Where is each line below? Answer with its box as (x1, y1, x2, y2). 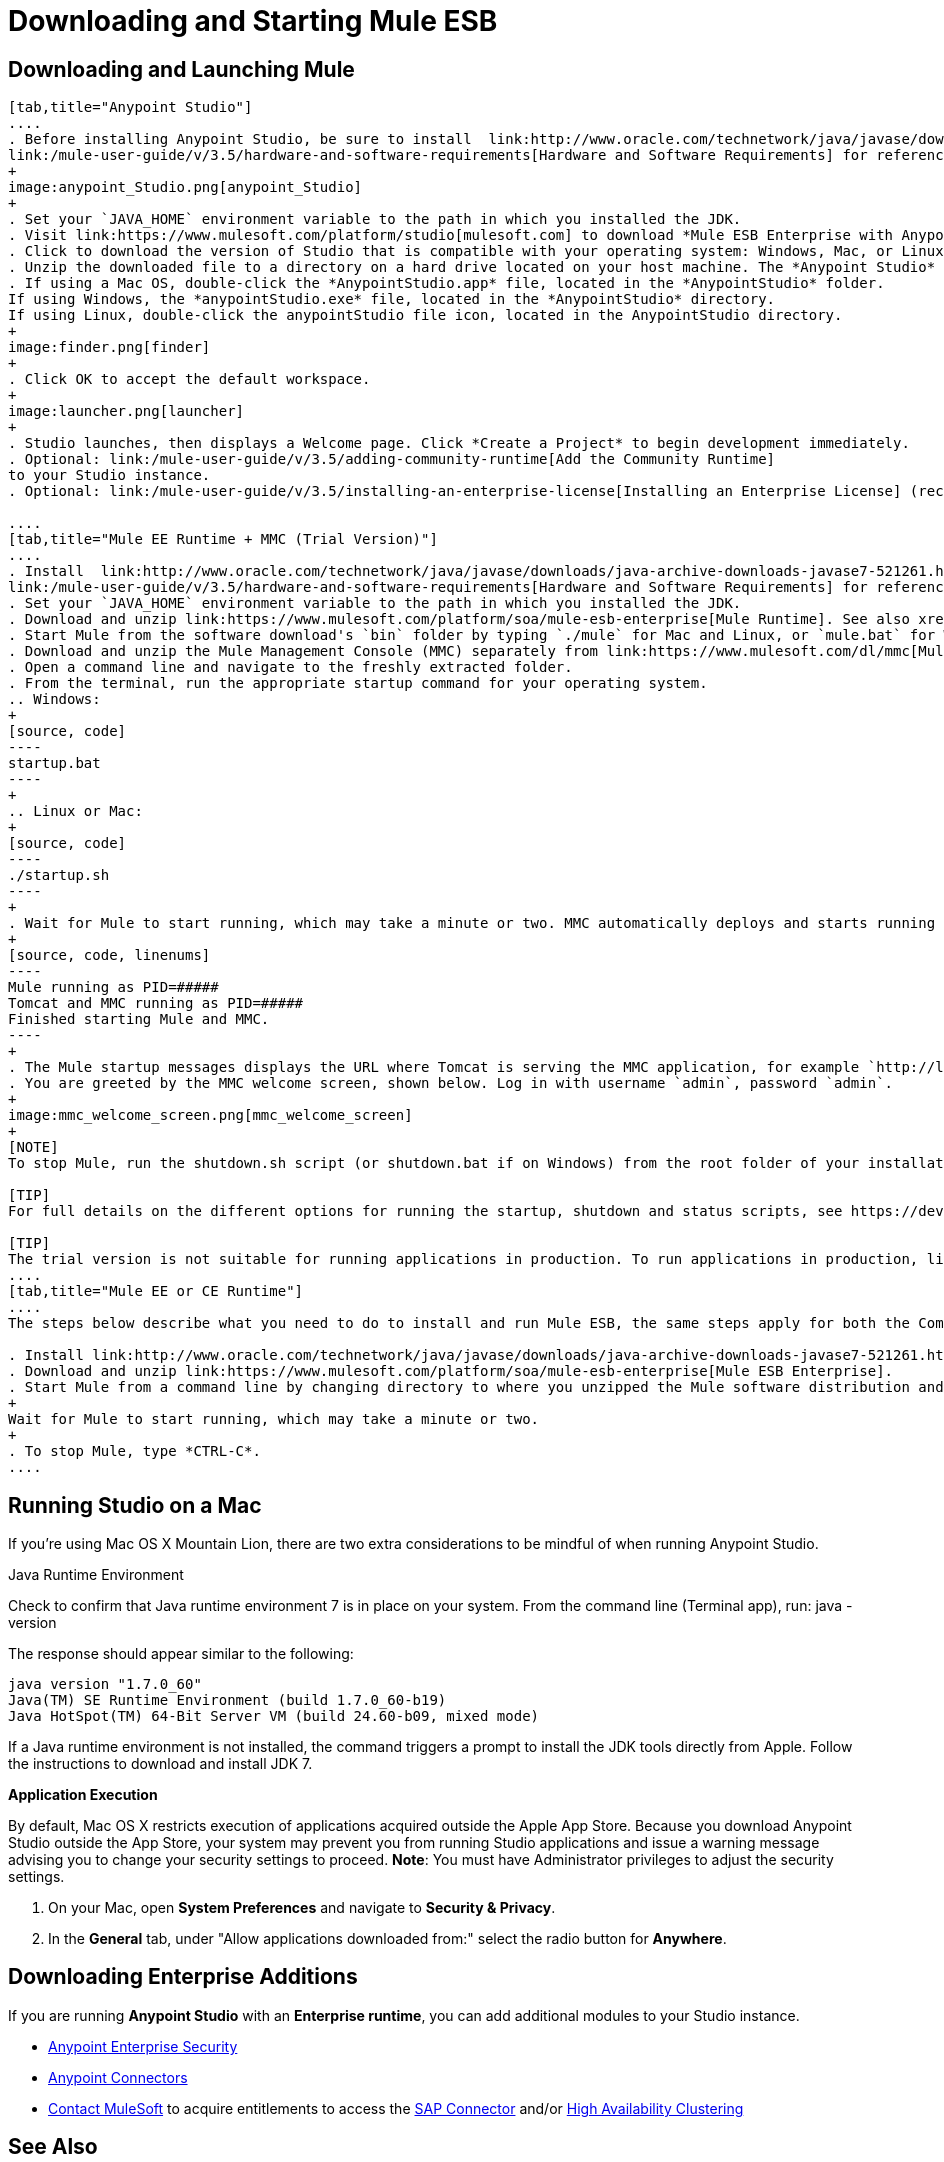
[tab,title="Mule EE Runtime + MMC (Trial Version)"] (8, 531, 438, 548)
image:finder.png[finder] (8, 339, 211, 356)
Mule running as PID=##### (8, 979, 219, 996)
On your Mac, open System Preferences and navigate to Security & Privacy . (48, 1899, 556, 1917)
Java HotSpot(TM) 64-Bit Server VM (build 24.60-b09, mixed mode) (8, 1708, 540, 1725)
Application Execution (8, 1786, 158, 1804)
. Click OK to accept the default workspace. (8, 371, 371, 388)
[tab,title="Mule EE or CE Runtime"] (8, 1283, 304, 1300)
